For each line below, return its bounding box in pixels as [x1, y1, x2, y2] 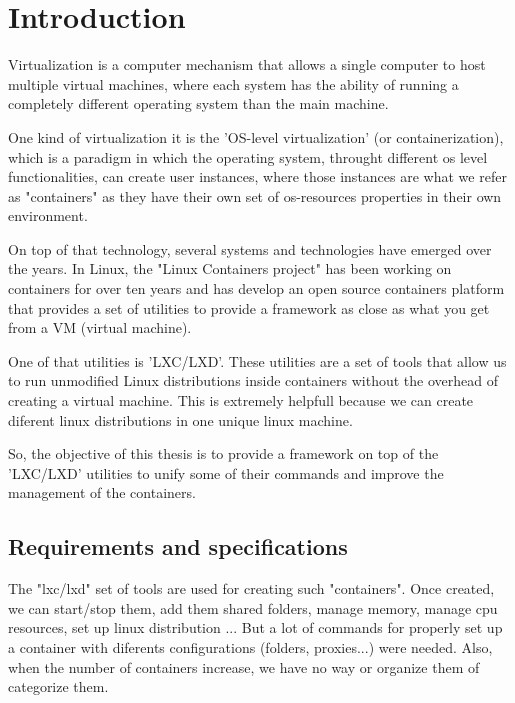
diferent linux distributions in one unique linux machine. [8, 409, 353, 430]
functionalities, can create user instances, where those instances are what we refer [8, 166, 507, 187]
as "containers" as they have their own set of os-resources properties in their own [8, 185, 502, 206]
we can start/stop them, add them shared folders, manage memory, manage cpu [8, 597, 498, 618]
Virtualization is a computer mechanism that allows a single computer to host [8, 54, 486, 75]
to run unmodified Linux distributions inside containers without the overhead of [8, 370, 498, 391]
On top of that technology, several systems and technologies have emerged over [8, 238, 492, 259]
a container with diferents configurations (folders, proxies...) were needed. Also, [8, 636, 493, 657]
